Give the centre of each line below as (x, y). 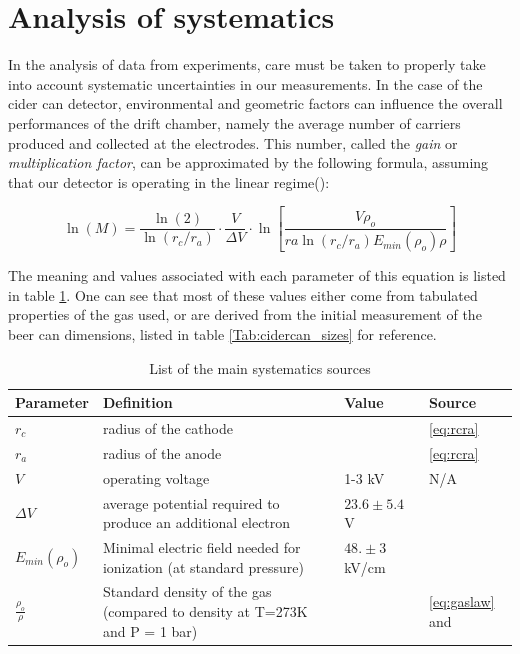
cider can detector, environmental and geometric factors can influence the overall (255, 103)
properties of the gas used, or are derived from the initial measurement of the (245, 314)
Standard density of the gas (187, 591)
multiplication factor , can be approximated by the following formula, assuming (248, 162)
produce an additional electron (196, 522)
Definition (137, 402)
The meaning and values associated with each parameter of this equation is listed (257, 275)
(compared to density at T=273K (205, 610)
